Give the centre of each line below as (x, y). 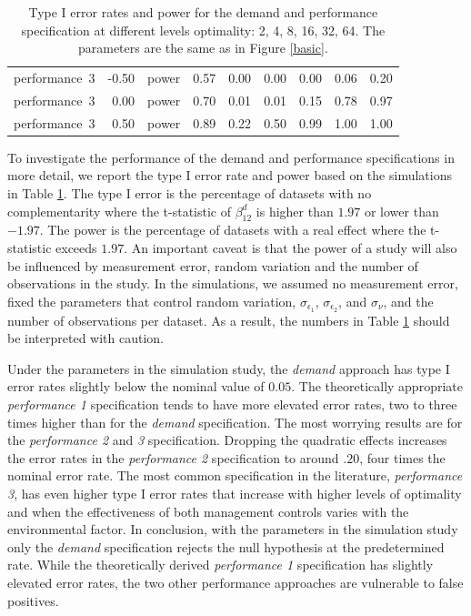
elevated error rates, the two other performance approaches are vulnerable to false (235, 582)
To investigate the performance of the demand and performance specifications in (231, 157)
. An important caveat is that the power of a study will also (291, 247)
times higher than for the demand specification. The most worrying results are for (235, 422)
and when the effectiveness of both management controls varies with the (208, 511)
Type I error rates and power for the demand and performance (203, 12)
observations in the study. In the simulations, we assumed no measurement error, (233, 283)
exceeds (76, 247)
